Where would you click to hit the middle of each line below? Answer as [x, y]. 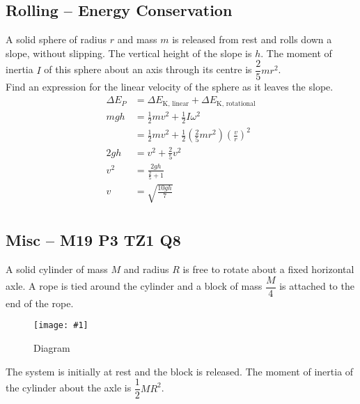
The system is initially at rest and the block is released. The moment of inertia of [180, 371]
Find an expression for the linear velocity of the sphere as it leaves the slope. [170, 87]
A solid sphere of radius [56, 39]
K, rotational [236, 103]
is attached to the [317, 286]
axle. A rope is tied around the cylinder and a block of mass [134, 286]
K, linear [176, 103]
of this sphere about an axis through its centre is [148, 69]
